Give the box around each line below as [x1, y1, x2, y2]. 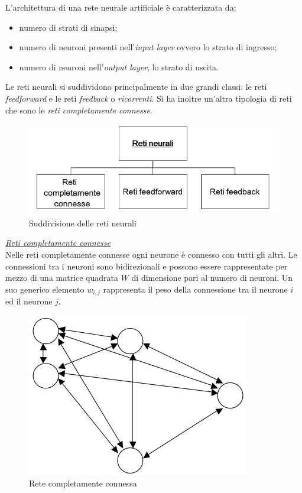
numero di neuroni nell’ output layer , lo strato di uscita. [19, 60, 219, 73]
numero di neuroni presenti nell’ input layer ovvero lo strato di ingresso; [19, 41, 277, 53]
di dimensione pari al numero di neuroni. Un [131, 271, 293, 284]
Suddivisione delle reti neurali [29, 216, 137, 229]
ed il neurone [5, 295, 53, 307]
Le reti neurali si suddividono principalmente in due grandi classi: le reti [5, 80, 267, 93]
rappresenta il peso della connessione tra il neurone [103, 283, 288, 295]
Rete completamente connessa [29, 477, 137, 489]
